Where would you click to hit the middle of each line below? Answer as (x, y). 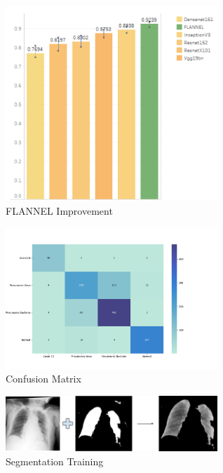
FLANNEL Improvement (59, 210)
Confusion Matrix (43, 379)
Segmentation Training (55, 461)
